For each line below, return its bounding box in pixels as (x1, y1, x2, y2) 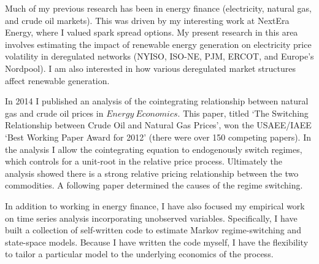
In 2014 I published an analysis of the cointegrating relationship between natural (5, 95, 309, 107)
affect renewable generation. (5, 74, 110, 87)
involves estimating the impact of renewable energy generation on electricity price (5, 37, 312, 50)
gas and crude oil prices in (5, 106, 104, 119)
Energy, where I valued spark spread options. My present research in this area (5, 26, 298, 39)
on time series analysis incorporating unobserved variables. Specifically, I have (5, 211, 298, 224)
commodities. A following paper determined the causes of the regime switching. (5, 179, 303, 192)
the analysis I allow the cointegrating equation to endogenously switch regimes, (5, 142, 302, 155)
